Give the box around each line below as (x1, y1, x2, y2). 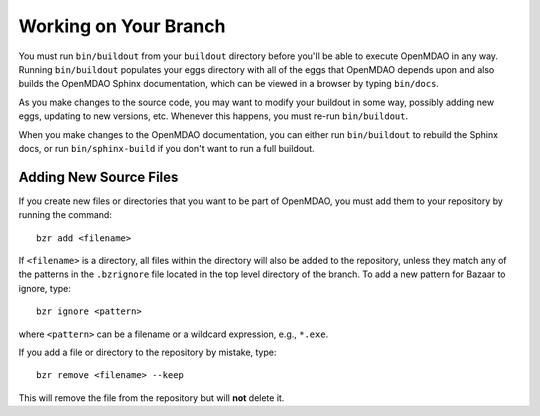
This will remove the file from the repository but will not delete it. (18, 391, 285, 404)
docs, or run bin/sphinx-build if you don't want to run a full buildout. (18, 142, 315, 154)
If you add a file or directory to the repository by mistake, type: (18, 346, 277, 358)
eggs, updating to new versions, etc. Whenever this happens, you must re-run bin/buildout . (18, 110, 409, 122)
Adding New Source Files (18, 168, 179, 185)
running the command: (18, 209, 112, 221)
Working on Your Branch (18, 15, 226, 37)
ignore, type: (18, 282, 72, 294)
